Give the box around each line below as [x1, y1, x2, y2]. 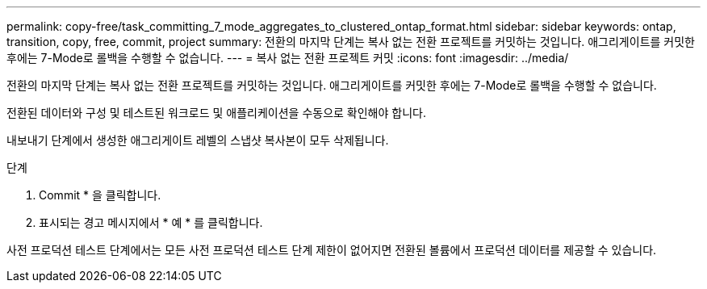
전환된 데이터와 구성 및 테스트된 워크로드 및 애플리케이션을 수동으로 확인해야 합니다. [6, 106, 426, 119]
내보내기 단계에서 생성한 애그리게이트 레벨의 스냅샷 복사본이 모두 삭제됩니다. [6, 133, 389, 147]
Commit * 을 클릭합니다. [39, 188, 161, 202]
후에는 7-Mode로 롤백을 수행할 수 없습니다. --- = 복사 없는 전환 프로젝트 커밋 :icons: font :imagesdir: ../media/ [6, 51, 569, 65]
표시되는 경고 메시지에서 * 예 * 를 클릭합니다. [39, 216, 263, 229]
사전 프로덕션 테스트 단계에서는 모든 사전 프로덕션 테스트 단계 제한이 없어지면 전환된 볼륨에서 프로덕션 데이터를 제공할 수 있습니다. [6, 243, 657, 257]
